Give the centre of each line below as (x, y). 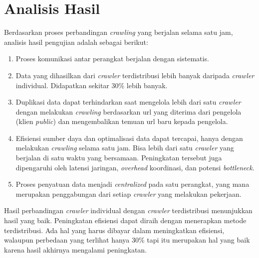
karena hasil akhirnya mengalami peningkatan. (76, 249)
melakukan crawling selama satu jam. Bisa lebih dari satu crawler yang (125, 148)
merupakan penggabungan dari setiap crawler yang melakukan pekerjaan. (129, 193)
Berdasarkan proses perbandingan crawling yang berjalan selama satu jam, (119, 32)
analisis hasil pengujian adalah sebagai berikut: (76, 42)
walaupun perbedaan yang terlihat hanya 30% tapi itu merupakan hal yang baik (127, 240)
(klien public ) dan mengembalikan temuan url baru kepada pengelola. (122, 121)
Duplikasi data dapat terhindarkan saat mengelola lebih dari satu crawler (128, 102)
